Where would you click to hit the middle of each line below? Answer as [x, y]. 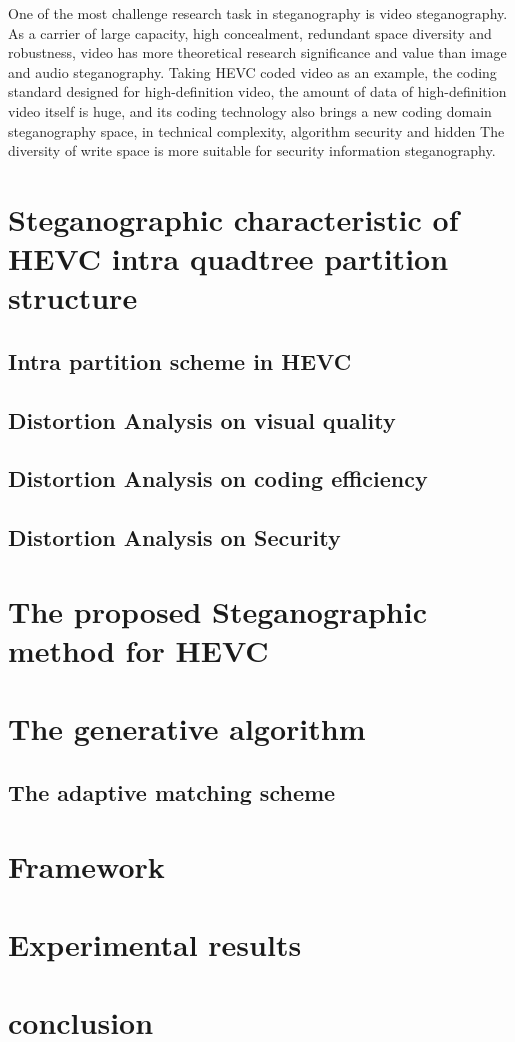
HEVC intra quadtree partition [228, 258]
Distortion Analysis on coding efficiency [218, 478]
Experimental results [155, 943]
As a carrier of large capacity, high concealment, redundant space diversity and [250, 32]
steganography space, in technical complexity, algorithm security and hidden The [256, 130]
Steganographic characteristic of [233, 218]
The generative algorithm [187, 728]
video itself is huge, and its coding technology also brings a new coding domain [250, 110]
